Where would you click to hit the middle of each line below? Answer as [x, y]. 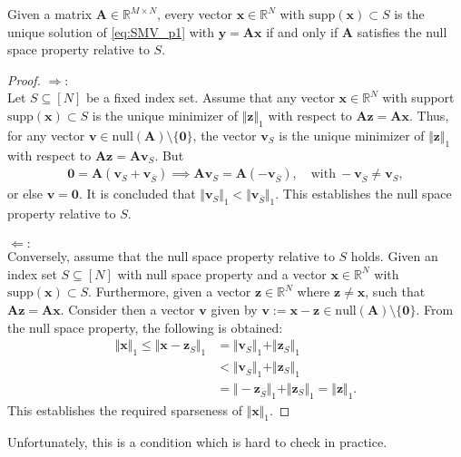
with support [418, 97]
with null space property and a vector [222, 273]
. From [435, 309]
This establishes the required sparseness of [125, 409]
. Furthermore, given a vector [170, 292]
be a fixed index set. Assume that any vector [210, 97]
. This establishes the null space [363, 194]
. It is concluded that [137, 194]
